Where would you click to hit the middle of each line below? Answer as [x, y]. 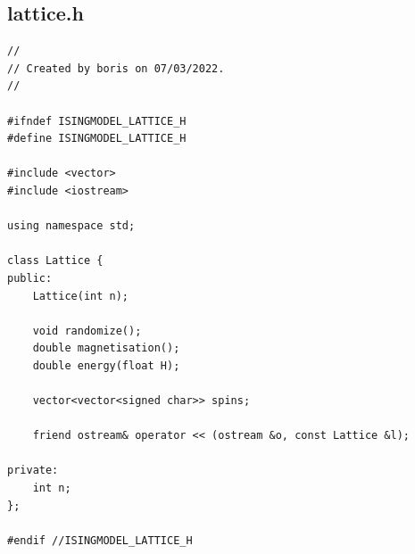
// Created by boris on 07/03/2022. [116, 68]
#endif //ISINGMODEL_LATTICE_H [100, 540]
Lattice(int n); [81, 296]
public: [30, 278]
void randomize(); [87, 331]
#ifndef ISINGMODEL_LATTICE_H [97, 121]
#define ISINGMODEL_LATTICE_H [97, 139]
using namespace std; [71, 226]
